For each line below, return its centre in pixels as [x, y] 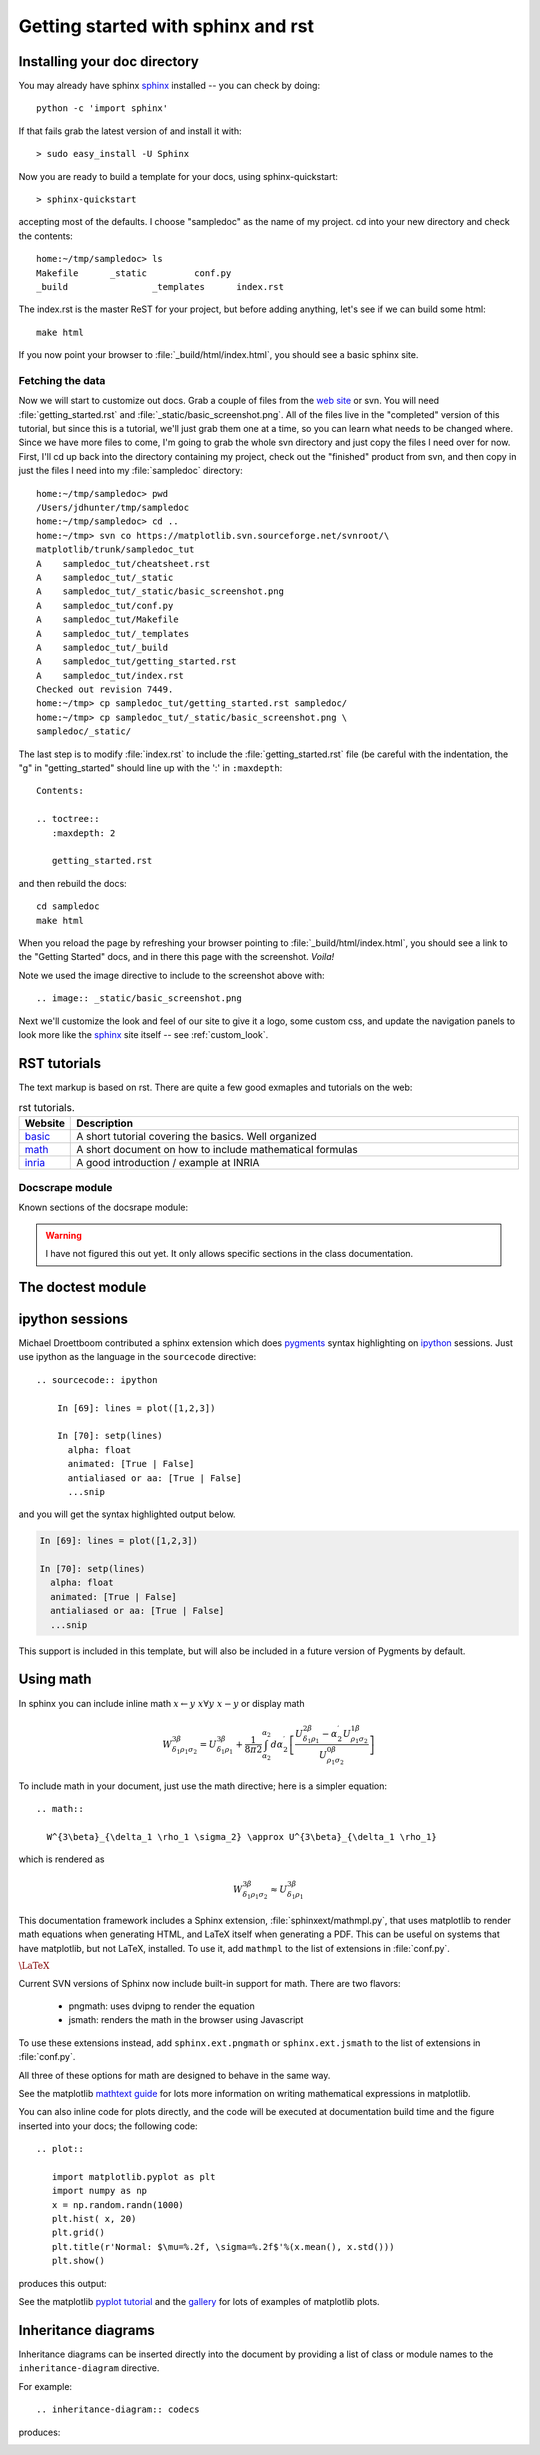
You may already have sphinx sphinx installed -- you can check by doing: [169, 86]
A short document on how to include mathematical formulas [217, 1149]
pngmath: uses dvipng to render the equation [161, 2006]
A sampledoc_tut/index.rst [110, 675]
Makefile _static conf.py [134, 273]
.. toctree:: [68, 819]
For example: [45, 2386]
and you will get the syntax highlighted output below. [127, 1514]
